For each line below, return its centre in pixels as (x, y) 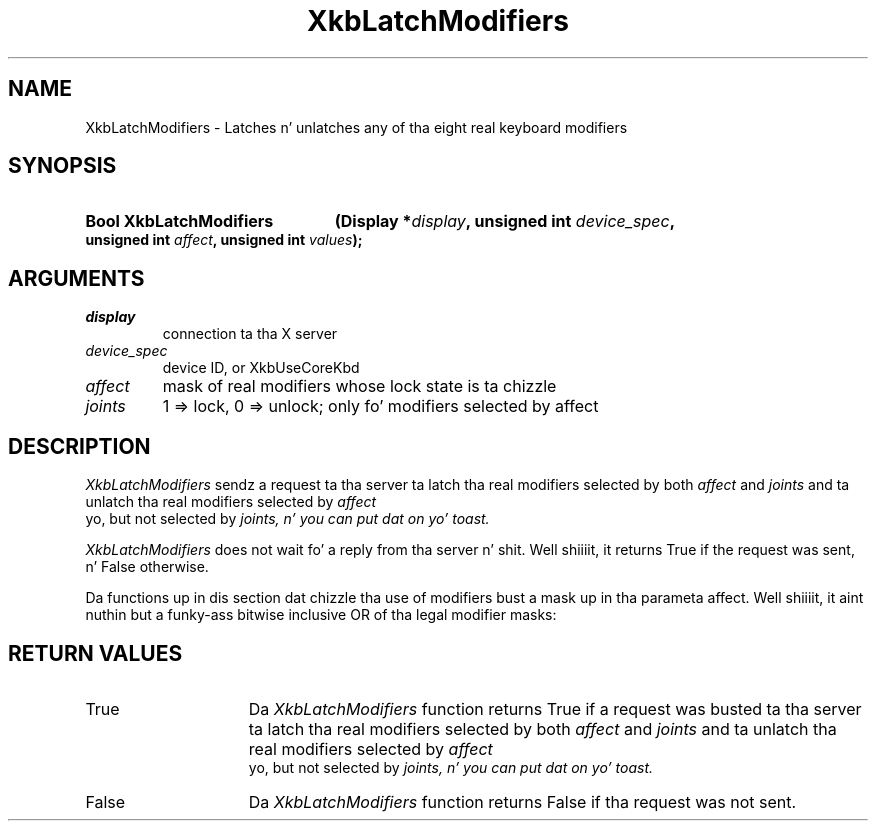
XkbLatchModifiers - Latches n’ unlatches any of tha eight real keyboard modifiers (356, 127)
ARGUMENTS (76, 278)
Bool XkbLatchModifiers (179, 221)
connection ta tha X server (250, 334)
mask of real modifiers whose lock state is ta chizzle (359, 386)
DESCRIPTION (79, 446)
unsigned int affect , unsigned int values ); (224, 240)
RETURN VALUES (95, 653)
